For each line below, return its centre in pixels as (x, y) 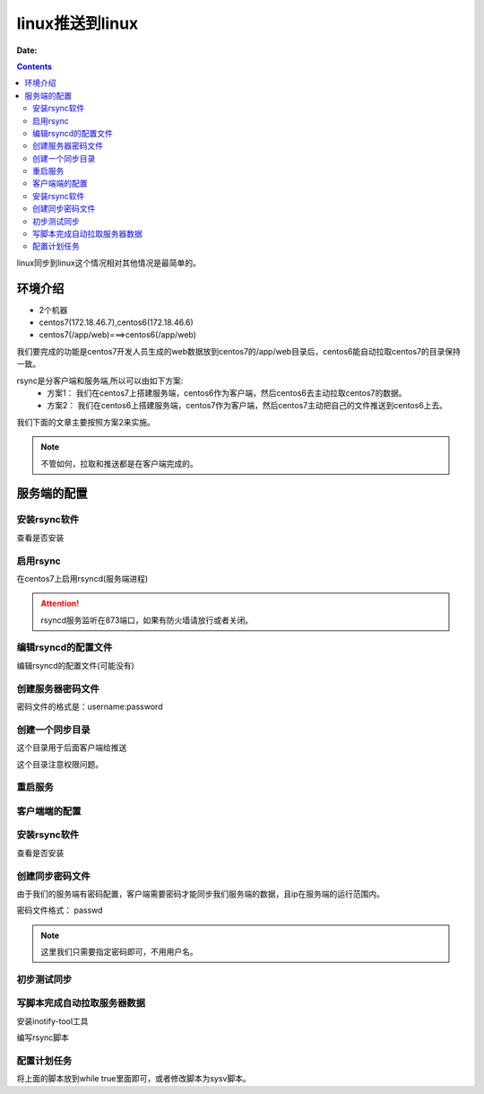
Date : (27, 50)
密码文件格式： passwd (60, 910)
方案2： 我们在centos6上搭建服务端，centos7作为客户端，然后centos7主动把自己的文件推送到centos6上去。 (247, 406)
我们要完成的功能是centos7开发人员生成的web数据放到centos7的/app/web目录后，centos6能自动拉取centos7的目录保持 (239, 351)
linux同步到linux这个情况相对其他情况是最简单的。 (108, 263)
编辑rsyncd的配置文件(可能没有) (75, 665)
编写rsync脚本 (43, 1037)
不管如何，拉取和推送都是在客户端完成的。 (119, 463)
